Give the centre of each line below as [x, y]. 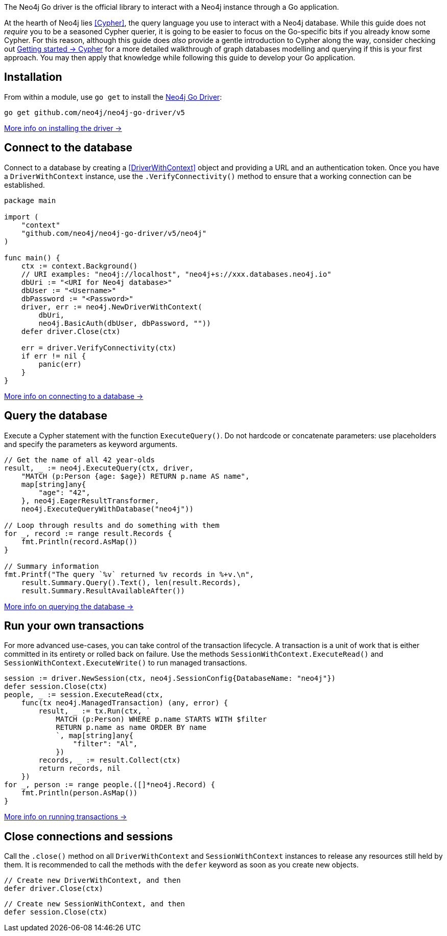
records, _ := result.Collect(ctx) [110, 760]
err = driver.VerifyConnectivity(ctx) [99, 348]
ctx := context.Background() [79, 266]
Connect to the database [68, 148]
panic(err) [60, 364]
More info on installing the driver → [63, 128]
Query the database [56, 416]
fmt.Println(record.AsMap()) [79, 541]
